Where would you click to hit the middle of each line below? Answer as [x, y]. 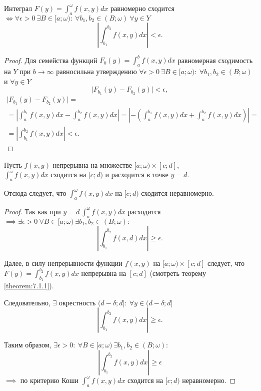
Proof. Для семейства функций [51, 60]
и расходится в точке [137, 174]
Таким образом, [28, 345]
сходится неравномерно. [177, 193]
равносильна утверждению [96, 71]
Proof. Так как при [32, 211]
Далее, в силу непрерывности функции [63, 263]
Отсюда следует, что [35, 193]
